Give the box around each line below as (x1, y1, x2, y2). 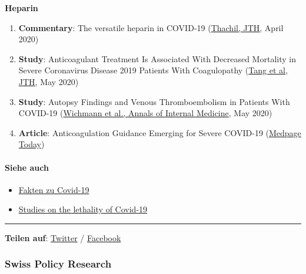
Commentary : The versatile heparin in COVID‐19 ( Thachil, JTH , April (18, 21, 284, 33)
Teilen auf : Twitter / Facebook (5, 231, 121, 243)
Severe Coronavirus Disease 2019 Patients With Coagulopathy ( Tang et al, (18, 64, 288, 76)
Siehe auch (5, 161, 49, 173)
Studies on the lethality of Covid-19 (18, 203, 148, 215)
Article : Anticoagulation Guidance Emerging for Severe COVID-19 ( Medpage (18, 126, 301, 138)
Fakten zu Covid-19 (18, 183, 89, 195)
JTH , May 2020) (18, 75, 79, 87)
